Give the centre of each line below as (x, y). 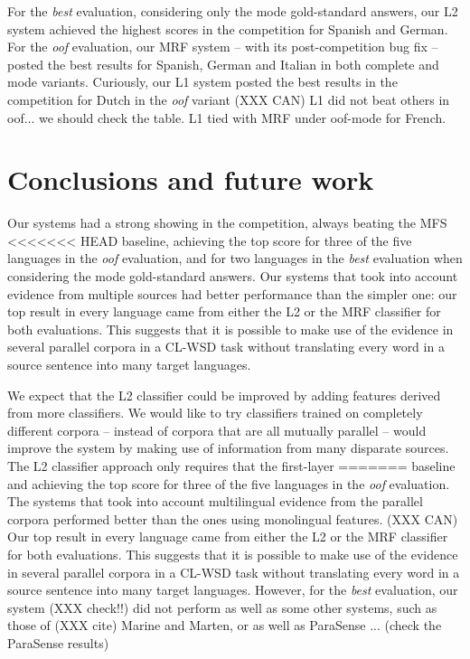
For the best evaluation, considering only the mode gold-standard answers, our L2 (233, 11)
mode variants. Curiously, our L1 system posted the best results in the (202, 82)
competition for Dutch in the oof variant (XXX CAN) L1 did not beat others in (229, 99)
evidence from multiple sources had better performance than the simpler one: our (232, 293)
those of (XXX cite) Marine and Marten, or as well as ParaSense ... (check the (225, 625)
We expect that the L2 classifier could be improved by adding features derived (224, 395)
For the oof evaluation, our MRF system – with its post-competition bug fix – (223, 47)
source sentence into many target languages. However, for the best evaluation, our (233, 590)
